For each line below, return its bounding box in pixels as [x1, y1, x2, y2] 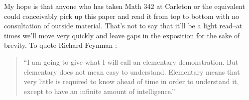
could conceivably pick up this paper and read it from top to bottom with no [4, 10, 239, 21]
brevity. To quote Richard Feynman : [4, 40, 117, 50]
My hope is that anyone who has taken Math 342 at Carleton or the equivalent [4, 1, 246, 11]
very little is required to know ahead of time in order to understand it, [23, 76, 239, 87]
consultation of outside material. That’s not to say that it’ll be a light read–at [4, 20, 243, 31]
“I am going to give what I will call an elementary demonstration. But [23, 56, 239, 67]
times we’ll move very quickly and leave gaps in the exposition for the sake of [4, 30, 240, 40]
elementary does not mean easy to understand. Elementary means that [23, 66, 240, 77]
